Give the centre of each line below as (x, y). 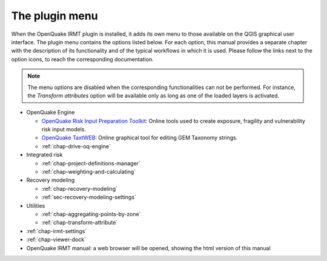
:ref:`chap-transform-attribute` (80, 223)
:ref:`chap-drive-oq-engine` (76, 146)
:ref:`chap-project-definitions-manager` (91, 163)
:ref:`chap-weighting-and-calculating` (89, 172)
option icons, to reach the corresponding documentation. (82, 59)
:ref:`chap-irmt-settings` (57, 231)
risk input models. (64, 130)
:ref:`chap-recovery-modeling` (79, 188)
